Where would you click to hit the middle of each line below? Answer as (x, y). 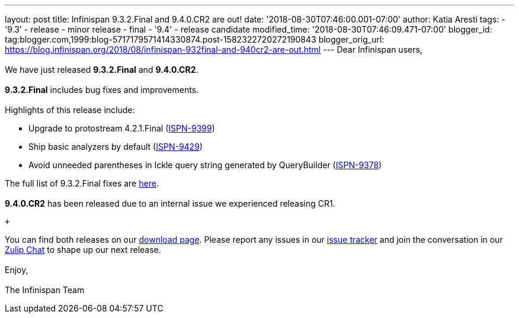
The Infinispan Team (45, 290)
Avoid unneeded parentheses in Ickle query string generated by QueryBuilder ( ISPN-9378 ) (205, 165)
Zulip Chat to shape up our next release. (83, 250)
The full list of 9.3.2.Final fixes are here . (82, 183)
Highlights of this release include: (70, 110)
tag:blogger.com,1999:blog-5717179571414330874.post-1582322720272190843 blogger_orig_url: (195, 39)
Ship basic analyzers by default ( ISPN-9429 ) (116, 147)
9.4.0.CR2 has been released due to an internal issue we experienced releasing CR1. (170, 203)
